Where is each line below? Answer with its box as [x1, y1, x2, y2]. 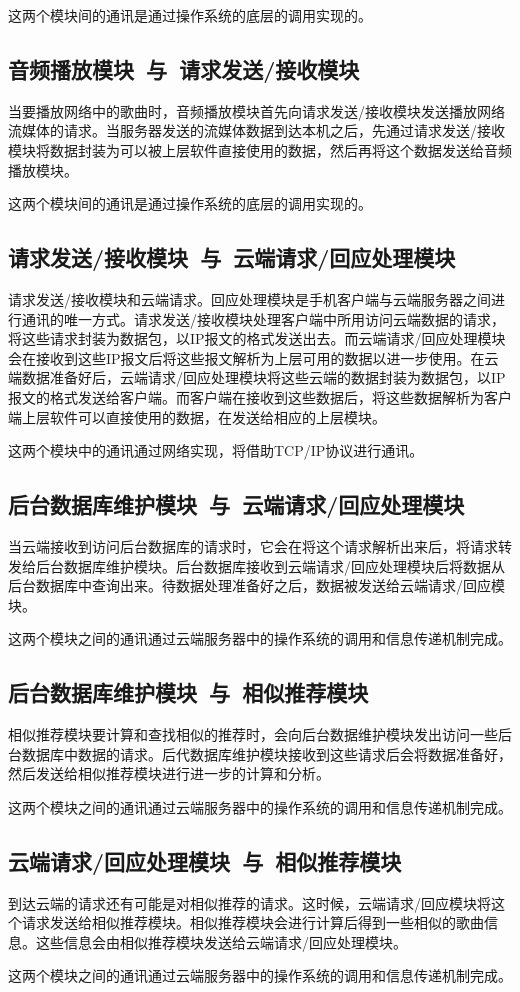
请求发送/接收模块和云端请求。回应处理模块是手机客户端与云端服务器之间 [8, 288, 491, 309]
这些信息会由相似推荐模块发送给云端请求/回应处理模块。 [35, 931, 407, 952]
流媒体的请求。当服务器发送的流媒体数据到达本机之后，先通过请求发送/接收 [8, 120, 505, 141]
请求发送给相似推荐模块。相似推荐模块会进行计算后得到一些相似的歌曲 [21, 912, 484, 933]
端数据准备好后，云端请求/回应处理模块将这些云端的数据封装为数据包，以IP [8, 367, 506, 388]
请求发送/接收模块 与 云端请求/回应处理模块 [8, 242, 456, 273]
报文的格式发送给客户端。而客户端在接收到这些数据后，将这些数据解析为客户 [8, 386, 512, 407]
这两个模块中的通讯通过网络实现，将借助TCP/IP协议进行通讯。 [8, 440, 424, 461]
